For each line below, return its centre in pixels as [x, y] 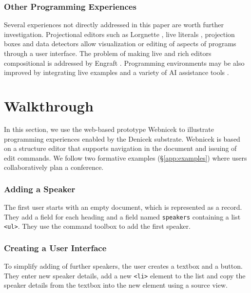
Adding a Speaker [40, 189]
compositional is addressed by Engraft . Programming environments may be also [124, 63]
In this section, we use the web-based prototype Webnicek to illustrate [109, 129]
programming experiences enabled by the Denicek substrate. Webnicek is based [122, 138]
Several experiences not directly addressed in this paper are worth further [114, 25]
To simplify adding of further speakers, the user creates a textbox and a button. [123, 266]
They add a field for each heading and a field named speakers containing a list [122, 216]
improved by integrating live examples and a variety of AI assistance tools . [116, 72]
